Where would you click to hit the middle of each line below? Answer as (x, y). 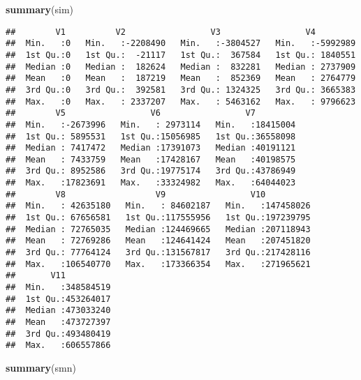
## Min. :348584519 (58, 288)
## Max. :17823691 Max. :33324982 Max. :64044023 (151, 183)
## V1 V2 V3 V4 (161, 32)
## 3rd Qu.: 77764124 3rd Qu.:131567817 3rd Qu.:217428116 (158, 253)
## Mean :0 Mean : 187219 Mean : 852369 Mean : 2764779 (181, 78)
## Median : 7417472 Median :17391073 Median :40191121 (151, 148)
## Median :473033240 (58, 311)
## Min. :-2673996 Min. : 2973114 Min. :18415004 (151, 124)
